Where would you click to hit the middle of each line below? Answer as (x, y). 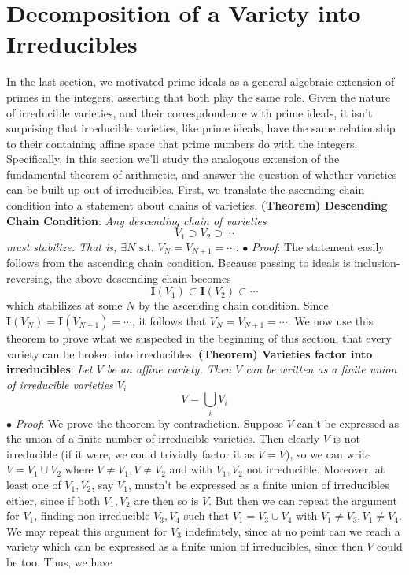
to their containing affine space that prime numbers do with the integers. (182, 143)
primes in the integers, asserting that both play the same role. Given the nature (199, 96)
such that (206, 516)
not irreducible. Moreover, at (316, 469)
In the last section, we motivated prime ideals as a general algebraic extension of (201, 82)
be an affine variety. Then (169, 369)
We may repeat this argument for (87, 530)
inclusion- (377, 263)
